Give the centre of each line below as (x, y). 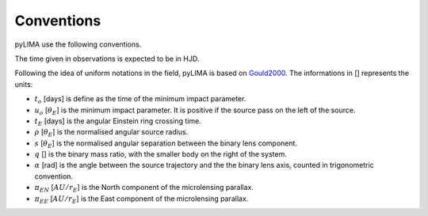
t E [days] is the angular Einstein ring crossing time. (118, 121)
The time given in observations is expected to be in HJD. (107, 59)
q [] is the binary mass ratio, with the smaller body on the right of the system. (160, 154)
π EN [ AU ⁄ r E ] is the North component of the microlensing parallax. (144, 188)
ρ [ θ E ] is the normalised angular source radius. (111, 133)
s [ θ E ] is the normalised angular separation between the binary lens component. (166, 144)
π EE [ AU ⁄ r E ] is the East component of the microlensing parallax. (141, 199)
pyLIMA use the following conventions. (78, 44)
